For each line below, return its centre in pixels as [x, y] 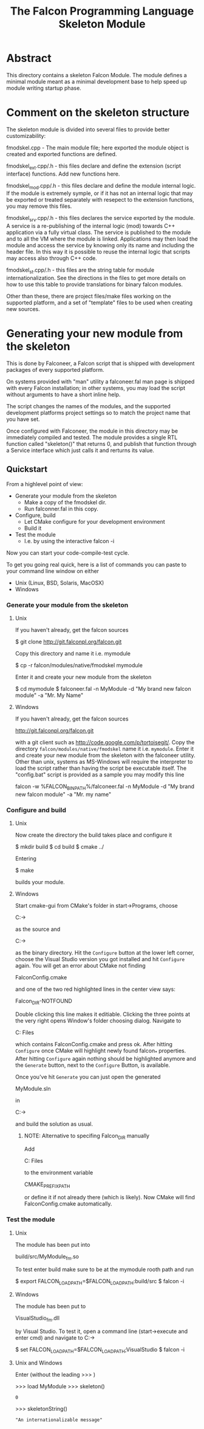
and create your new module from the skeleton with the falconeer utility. [105, 755]
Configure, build [35, 515]
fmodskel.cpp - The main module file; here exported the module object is [98, 148]
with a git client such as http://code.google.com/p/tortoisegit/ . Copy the [105, 742]
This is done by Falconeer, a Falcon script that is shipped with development [100, 363]
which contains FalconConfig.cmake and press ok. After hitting [94, 1044]
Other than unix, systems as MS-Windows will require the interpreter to [104, 762]
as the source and [38, 929]
